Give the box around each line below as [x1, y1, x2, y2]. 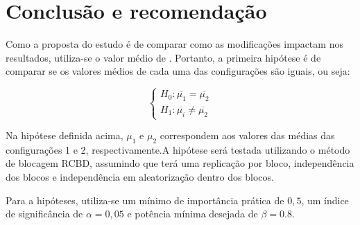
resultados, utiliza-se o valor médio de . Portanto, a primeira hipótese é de [6, 50, 321, 64]
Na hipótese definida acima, [6, 128, 123, 143]
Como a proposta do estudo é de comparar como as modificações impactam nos [6, 37, 343, 51]
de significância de [6, 206, 83, 221]
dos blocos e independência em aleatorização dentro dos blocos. [6, 170, 274, 184]
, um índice [301, 192, 349, 207]
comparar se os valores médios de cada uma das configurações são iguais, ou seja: [6, 64, 350, 78]
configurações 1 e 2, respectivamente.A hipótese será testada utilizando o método [6, 142, 350, 156]
